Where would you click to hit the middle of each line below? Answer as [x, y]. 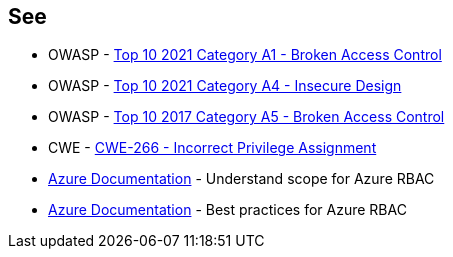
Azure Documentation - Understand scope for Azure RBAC [241, 179]
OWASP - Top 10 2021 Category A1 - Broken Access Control [245, 55]
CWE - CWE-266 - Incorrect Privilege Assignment [212, 148]
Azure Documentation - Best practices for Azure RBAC [227, 210]
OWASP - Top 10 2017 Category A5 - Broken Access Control [246, 117]
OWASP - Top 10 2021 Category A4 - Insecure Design [225, 86]
